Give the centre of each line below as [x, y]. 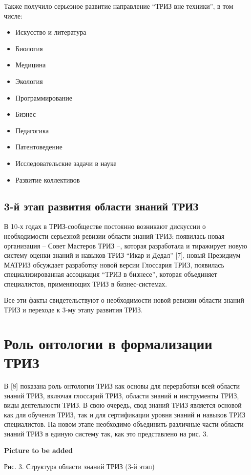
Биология [29, 48]
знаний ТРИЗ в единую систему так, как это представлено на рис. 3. [106, 433]
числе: [13, 15]
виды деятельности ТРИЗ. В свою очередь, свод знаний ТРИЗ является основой [123, 405]
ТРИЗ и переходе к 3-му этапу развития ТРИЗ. [73, 310]
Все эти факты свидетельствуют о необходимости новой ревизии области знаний [124, 300]
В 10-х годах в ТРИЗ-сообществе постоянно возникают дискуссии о [105, 226]
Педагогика [32, 130]
